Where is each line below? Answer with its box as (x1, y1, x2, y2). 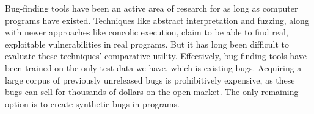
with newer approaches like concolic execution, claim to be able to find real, (5, 26, 288, 38)
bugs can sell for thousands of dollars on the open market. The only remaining (5, 85, 299, 98)
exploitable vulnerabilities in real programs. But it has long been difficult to (5, 37, 289, 50)
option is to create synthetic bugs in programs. (5, 97, 180, 110)
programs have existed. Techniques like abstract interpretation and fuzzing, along (5, 13, 309, 26)
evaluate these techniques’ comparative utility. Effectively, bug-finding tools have (5, 49, 307, 62)
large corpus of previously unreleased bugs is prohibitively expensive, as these (5, 73, 295, 86)
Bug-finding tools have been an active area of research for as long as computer (5, 2, 298, 14)
